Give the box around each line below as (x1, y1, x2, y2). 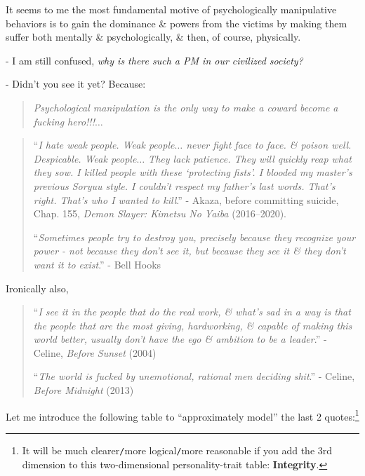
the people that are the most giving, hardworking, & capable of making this (33, 318, 352, 332)
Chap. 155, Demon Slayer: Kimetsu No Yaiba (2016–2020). (33, 206, 286, 221)
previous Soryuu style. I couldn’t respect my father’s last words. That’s (33, 178, 336, 193)
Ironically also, (6, 280, 69, 295)
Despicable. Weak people (33, 151, 137, 165)
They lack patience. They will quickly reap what (148, 151, 352, 165)
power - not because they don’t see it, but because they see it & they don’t (33, 243, 346, 258)
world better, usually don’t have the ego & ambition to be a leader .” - (33, 332, 327, 346)
